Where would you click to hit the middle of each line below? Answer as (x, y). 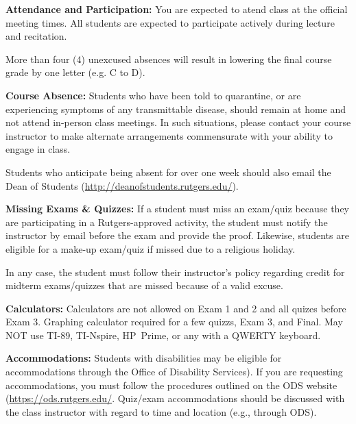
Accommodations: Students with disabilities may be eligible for (144, 358)
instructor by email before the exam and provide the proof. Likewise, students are (177, 235)
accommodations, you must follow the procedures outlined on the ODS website (171, 385)
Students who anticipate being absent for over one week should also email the (168, 172)
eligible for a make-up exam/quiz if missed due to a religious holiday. (151, 248)
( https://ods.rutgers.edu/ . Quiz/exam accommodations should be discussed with (175, 398)
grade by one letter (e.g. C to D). (75, 72)
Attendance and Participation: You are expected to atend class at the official (177, 9)
